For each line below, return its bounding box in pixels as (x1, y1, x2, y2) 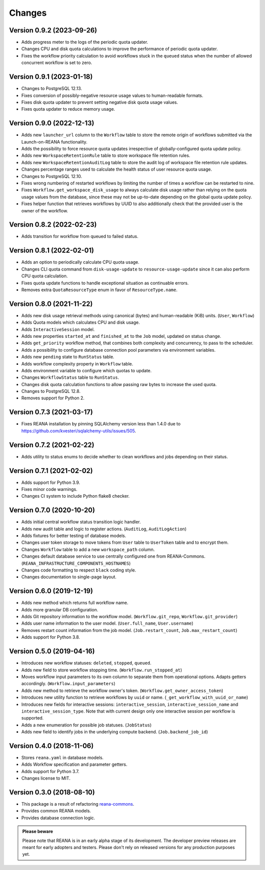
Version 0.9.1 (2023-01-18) (9, 73, 93, 81)
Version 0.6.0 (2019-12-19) (9, 587, 93, 595)
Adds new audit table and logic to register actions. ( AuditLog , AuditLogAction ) (21, 526, 186, 532)
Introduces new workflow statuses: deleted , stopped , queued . (21, 660, 152, 666)
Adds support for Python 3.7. (21, 768, 79, 774)
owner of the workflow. (21, 208, 68, 213)
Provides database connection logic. (21, 814, 95, 821)
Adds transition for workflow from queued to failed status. (21, 234, 138, 240)
